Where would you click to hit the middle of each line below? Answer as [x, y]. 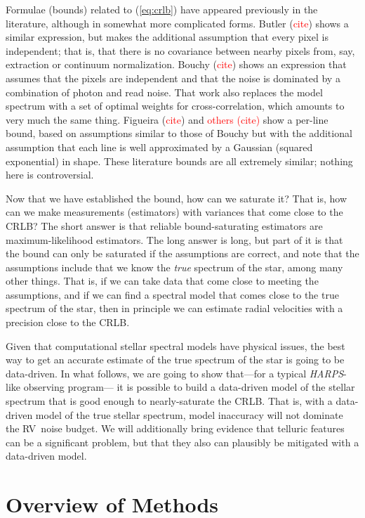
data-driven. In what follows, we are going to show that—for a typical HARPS [175, 373]
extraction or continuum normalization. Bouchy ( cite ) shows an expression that [176, 64]
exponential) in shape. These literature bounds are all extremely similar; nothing [179, 161]
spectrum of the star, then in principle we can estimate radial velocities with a [174, 308]
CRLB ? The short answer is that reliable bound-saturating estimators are [164, 225]
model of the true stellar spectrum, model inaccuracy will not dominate [189, 414]
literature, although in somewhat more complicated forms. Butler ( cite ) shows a [177, 23]
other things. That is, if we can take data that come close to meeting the [162, 281]
